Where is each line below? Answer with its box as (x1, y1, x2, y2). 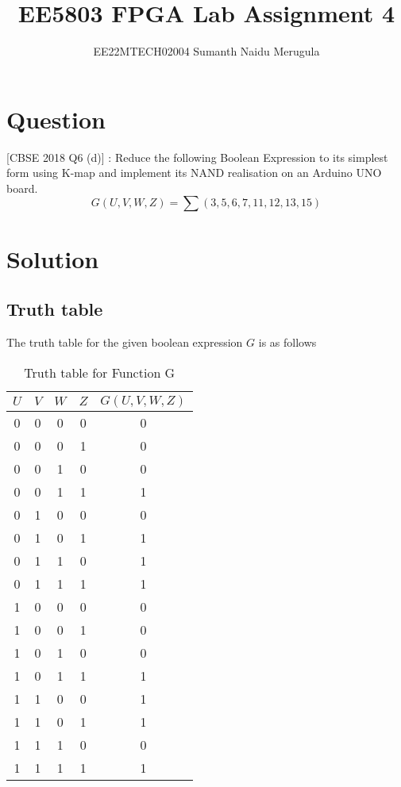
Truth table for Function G (24, 363, 175, 382)
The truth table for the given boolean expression (6, 334, 243, 351)
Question (6, 102, 106, 135)
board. (6, 179, 38, 196)
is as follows (258, 334, 317, 351)
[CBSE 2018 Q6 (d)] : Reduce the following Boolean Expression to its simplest (6, 148, 388, 165)
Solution (6, 242, 99, 274)
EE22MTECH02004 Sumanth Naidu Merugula (93, 43, 320, 60)
